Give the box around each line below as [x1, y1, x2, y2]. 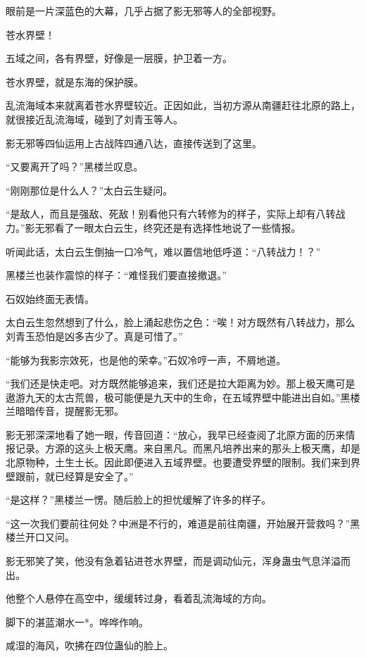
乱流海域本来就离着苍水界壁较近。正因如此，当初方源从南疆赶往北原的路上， [6, 98, 360, 113]
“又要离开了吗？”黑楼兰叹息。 [6, 159, 144, 174]
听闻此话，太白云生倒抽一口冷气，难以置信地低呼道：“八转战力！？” [6, 244, 321, 258]
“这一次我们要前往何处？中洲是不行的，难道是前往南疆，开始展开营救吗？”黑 [6, 515, 360, 530]
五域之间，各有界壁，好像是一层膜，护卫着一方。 [6, 51, 232, 65]
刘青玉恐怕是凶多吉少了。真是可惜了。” [6, 328, 183, 343]
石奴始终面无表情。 [6, 291, 94, 306]
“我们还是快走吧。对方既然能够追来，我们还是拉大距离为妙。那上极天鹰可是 [6, 376, 355, 391]
